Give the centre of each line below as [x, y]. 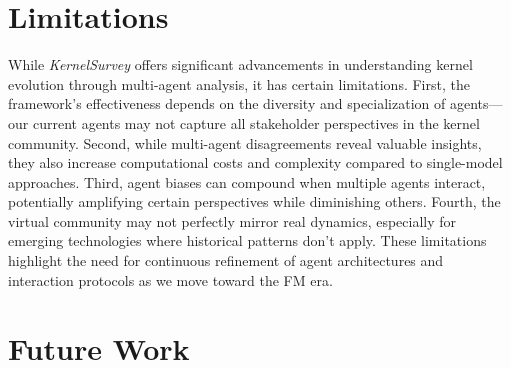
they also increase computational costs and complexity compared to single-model [255, 162]
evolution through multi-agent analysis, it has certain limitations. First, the [239, 83]
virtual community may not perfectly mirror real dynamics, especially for [232, 220]
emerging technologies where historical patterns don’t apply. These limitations [247, 240]
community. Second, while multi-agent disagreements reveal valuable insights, [245, 142]
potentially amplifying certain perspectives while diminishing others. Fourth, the [254, 201]
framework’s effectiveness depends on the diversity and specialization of [227, 103]
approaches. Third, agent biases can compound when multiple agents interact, [247, 181]
